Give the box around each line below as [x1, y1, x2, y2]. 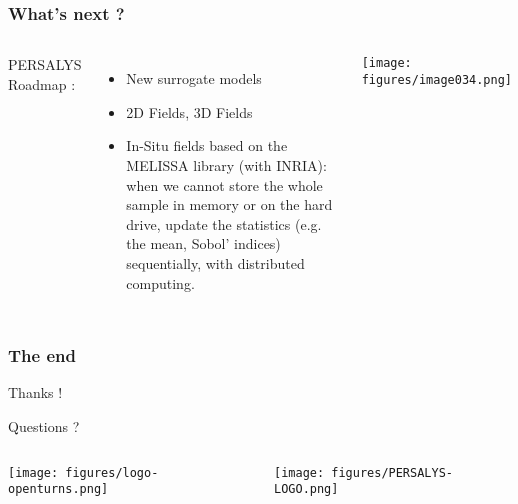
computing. [126, 272, 195, 293]
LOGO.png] [274, 482, 339, 497]
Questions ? [8, 415, 80, 436]
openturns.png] [8, 482, 109, 497]
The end [8, 343, 76, 368]
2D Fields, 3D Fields [126, 101, 253, 122]
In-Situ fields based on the [126, 135, 288, 156]
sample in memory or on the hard [126, 194, 333, 215]
